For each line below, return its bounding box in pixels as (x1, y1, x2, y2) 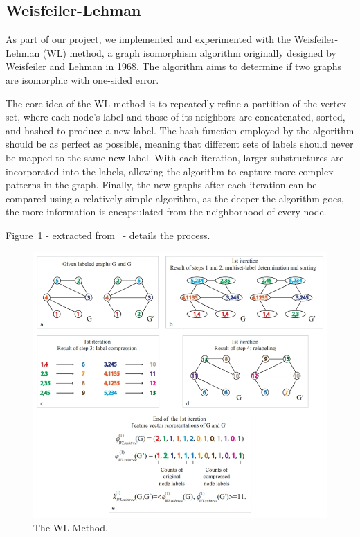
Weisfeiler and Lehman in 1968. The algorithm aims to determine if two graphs (6, 59, 342, 73)
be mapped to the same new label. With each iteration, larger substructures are (6, 150, 344, 164)
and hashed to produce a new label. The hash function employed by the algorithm (6, 123, 354, 137)
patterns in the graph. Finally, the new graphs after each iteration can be (6, 177, 317, 192)
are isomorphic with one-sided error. (6, 72, 159, 87)
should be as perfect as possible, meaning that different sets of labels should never (6, 137, 354, 151)
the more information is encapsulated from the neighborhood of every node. (6, 204, 327, 219)
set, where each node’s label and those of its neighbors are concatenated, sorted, (6, 109, 345, 124)
